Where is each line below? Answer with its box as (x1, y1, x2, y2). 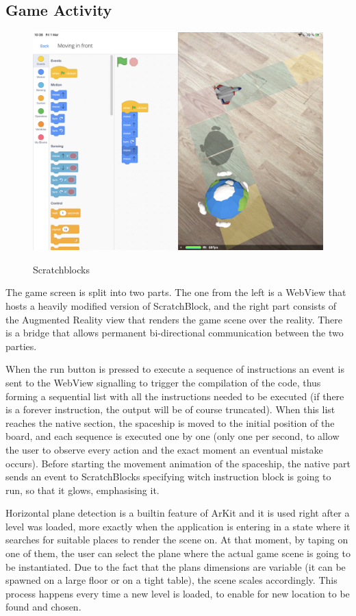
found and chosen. (5, 600, 81, 614)
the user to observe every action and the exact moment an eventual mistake (5, 442, 323, 456)
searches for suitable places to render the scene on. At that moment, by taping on (5, 532, 348, 547)
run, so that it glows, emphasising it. (5, 482, 160, 497)
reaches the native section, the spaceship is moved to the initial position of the (5, 415, 335, 430)
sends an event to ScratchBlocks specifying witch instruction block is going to (5, 469, 331, 484)
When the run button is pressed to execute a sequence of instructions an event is (5, 362, 344, 376)
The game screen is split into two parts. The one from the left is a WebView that (5, 285, 346, 299)
